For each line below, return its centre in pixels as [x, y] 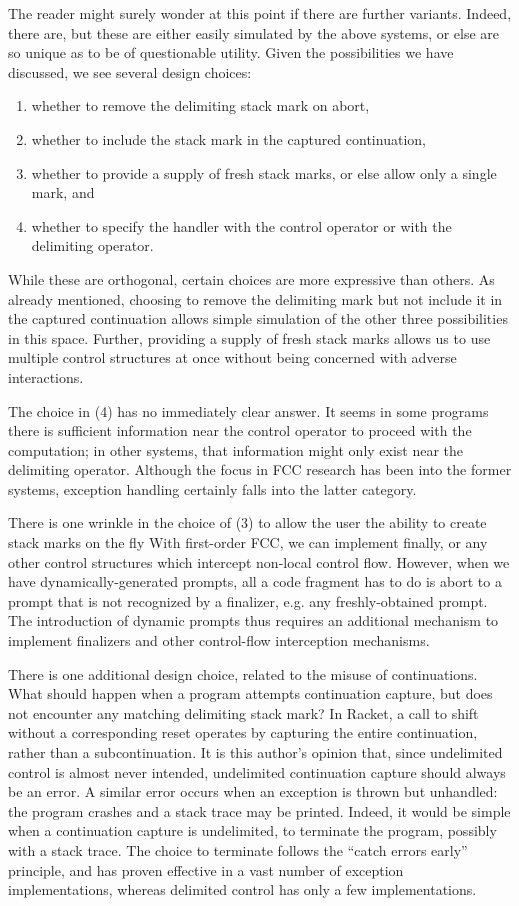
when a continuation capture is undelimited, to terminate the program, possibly [252, 830]
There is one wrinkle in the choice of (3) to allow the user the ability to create [247, 522]
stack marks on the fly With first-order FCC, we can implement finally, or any [248, 542]
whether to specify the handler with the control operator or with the [241, 225]
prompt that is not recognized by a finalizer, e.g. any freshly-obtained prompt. [248, 600]
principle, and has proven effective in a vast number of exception [206, 869]
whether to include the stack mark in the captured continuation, [228, 138]
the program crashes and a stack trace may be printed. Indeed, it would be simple [259, 810]
